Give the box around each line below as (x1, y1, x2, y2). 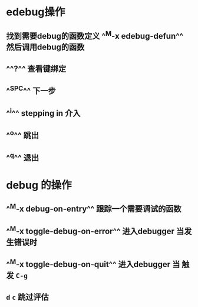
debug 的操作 (6, 178, 72, 192)
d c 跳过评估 (6, 292, 49, 302)
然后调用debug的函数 (6, 42, 85, 52)
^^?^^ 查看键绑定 (6, 64, 67, 74)
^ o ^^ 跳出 (6, 129, 39, 141)
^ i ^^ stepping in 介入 (6, 106, 81, 118)
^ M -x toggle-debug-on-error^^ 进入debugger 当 (6, 224, 184, 236)
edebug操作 (6, 5, 65, 19)
